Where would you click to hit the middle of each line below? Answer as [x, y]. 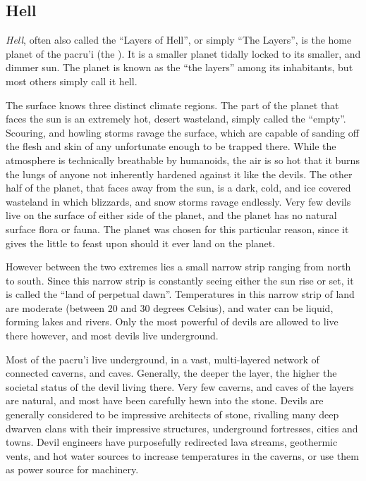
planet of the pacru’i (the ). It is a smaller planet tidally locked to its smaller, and [183, 53]
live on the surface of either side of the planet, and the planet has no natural [171, 215]
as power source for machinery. [72, 469]
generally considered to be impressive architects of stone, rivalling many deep [172, 414]
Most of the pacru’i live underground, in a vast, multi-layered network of [163, 359]
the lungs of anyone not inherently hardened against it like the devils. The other [179, 174]
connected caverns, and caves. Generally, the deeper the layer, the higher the [171, 373]
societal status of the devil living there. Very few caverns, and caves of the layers [180, 386]
